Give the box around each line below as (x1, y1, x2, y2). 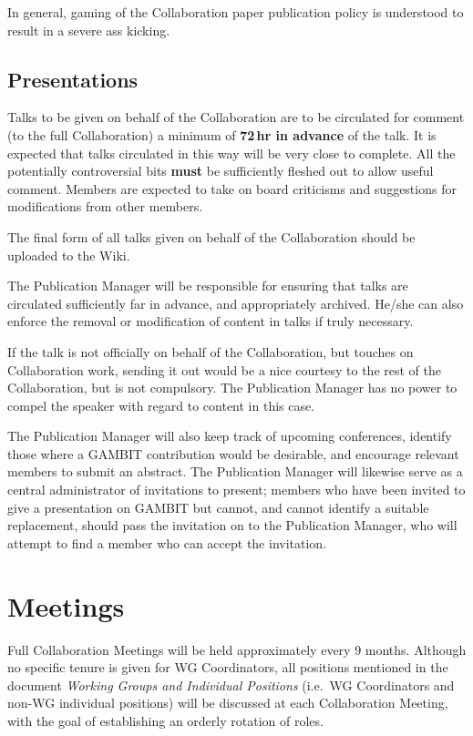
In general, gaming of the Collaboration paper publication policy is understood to (7, 3, 464, 21)
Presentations (7, 65, 139, 93)
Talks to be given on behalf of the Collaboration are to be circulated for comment (7, 107, 465, 127)
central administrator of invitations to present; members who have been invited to (7, 480, 466, 499)
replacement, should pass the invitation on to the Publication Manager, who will (7, 516, 458, 535)
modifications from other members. (7, 197, 203, 216)
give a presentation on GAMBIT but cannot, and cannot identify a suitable (7, 497, 429, 516)
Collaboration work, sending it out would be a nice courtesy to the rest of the (7, 360, 441, 379)
